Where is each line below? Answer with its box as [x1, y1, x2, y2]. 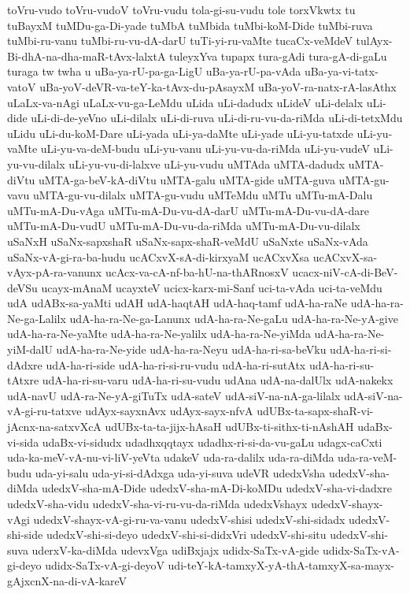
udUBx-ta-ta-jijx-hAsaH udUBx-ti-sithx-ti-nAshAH [105, 418, 354, 435]
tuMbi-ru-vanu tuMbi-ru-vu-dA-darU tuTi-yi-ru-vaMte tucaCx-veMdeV [7, 32, 353, 49]
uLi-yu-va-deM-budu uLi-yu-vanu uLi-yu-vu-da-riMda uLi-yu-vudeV [40, 140, 370, 157]
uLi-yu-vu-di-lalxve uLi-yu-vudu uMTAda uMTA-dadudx [68, 155, 345, 172]
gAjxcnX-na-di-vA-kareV [7, 572, 127, 588]
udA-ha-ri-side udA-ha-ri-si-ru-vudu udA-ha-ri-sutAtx [46, 356, 306, 373]
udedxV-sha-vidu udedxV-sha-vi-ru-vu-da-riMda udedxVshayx [7, 496, 308, 511]
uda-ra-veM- [338, 449, 397, 466]
